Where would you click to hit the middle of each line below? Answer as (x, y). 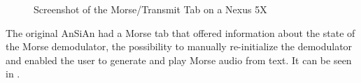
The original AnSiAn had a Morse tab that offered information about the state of (180, 32)
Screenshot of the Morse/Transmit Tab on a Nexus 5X (150, 9)
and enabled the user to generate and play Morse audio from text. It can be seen (179, 60)
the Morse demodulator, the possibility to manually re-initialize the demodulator (179, 46)
